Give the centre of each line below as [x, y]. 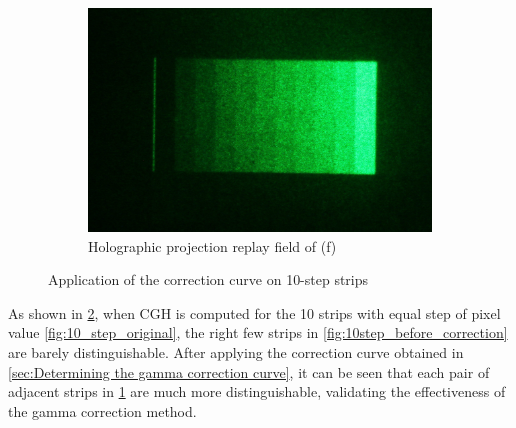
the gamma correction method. [102, 410]
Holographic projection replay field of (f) [212, 245]
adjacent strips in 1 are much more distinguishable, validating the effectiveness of [257, 391]
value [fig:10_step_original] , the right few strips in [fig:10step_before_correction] [258, 332]
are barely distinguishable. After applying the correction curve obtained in [236, 352]
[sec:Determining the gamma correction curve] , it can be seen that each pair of [249, 371]
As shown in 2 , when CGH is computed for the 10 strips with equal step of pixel [254, 312]
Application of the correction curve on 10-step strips [208, 279]
